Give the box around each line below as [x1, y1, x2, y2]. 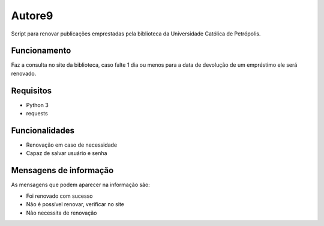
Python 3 [26, 101, 49, 108]
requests [26, 110, 48, 117]
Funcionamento [11, 46, 71, 56]
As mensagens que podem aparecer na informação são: [11, 181, 150, 189]
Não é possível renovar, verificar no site [26, 201, 125, 208]
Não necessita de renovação [26, 209, 97, 216]
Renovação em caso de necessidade [26, 141, 118, 148]
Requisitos [11, 85, 52, 96]
